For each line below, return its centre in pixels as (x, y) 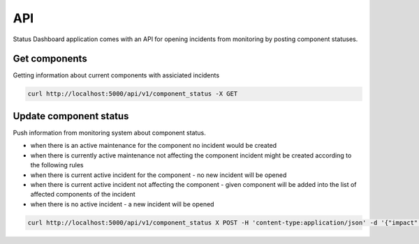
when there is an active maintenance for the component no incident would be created (154, 146)
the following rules (57, 165)
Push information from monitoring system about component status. (109, 132)
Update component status (71, 116)
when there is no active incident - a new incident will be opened (122, 204)
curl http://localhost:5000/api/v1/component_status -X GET (133, 94)
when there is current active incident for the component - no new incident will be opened (159, 175)
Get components (50, 59)
